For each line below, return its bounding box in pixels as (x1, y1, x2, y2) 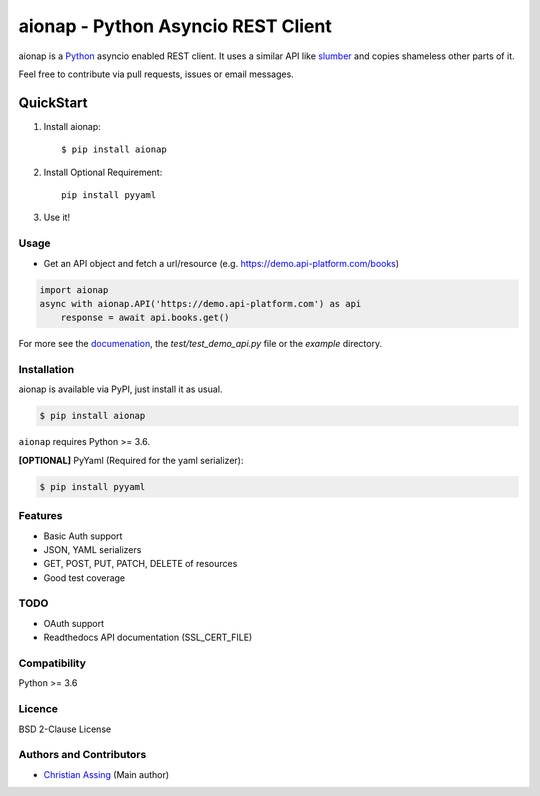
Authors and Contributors (18, 748, 147, 762)
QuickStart (18, 94, 89, 111)
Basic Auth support (43, 530, 123, 542)
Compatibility (18, 656, 87, 670)
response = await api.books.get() (60, 312, 230, 324)
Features (18, 509, 63, 523)
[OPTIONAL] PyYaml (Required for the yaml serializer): (18, 454, 244, 466)
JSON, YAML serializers (43, 543, 142, 555)
